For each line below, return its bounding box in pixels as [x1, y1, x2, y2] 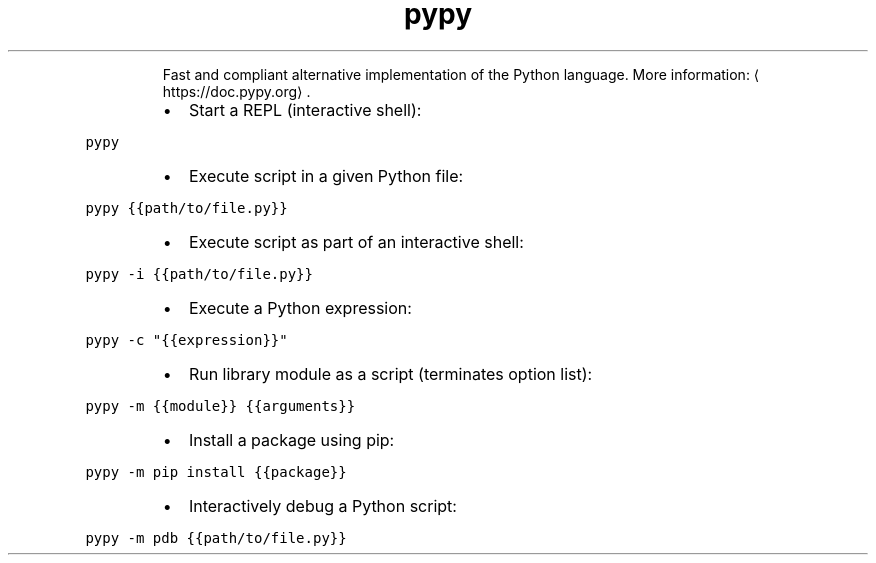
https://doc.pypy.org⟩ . [162, 82, 311, 100]
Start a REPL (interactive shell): [188, 99, 422, 120]
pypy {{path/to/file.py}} [85, 199, 288, 216]
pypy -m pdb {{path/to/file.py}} [85, 529, 347, 546]
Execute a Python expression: [188, 297, 412, 318]
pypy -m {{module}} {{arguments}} [85, 397, 356, 414]
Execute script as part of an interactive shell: [188, 231, 524, 252]
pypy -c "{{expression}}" [85, 331, 288, 348]
